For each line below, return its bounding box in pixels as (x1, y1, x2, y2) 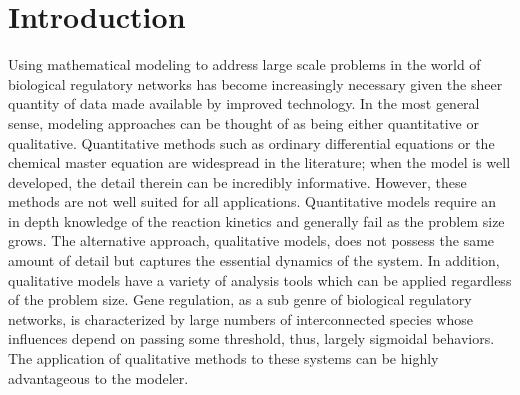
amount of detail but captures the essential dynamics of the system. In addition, (8, 250, 500, 271)
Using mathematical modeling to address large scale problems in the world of (8, 54, 481, 75)
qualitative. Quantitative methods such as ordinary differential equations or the (8, 132, 495, 153)
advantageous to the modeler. (8, 367, 189, 388)
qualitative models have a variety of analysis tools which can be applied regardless (8, 269, 512, 290)
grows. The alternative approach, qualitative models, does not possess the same (8, 230, 495, 251)
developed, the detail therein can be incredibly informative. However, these (8, 171, 467, 192)
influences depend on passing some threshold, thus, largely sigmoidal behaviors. (8, 328, 495, 349)
